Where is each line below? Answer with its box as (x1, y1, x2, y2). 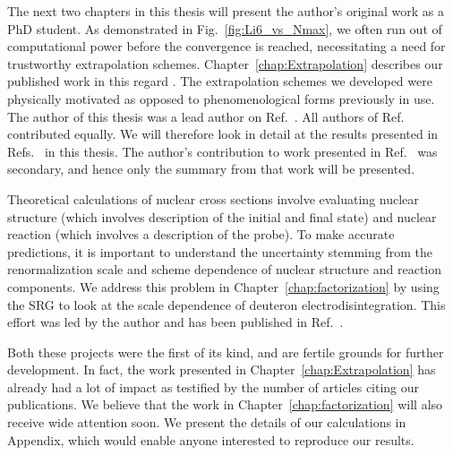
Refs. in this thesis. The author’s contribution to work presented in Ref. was (7, 142, 438, 160)
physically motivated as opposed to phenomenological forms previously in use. (7, 89, 435, 107)
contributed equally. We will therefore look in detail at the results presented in (7, 124, 439, 143)
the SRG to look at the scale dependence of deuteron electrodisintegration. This (7, 295, 446, 313)
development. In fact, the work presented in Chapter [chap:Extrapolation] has (7, 360, 436, 379)
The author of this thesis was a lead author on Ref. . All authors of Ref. (7, 107, 405, 125)
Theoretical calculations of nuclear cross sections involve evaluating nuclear (7, 189, 419, 208)
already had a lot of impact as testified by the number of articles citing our (7, 377, 420, 396)
